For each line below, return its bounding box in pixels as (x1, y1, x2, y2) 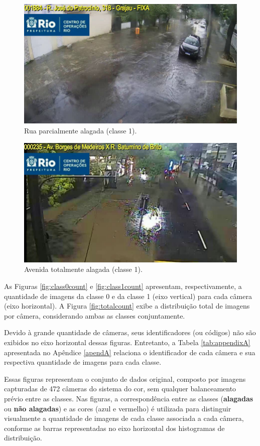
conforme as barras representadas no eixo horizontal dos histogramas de (4, 422, 225, 433)
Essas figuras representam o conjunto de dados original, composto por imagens (4, 373, 246, 384)
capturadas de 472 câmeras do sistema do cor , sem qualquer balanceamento (4, 383, 236, 394)
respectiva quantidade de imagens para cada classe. (4, 357, 162, 367)
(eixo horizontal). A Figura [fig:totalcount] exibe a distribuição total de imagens (4, 301, 250, 311)
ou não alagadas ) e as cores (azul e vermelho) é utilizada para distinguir (4, 403, 231, 413)
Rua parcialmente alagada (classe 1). (24, 125, 137, 135)
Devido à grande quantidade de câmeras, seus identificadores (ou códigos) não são (4, 327, 256, 338)
